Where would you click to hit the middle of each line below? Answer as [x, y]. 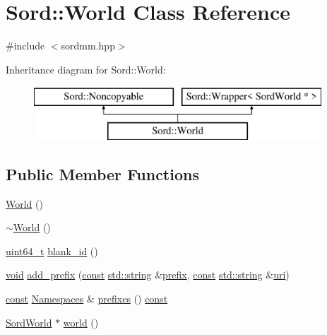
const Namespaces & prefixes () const [87, 299]
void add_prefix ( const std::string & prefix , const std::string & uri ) [148, 275]
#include [25, 46]
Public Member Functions [102, 174]
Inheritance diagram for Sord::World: [86, 69]
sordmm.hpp [88, 46]
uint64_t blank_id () [52, 251]
